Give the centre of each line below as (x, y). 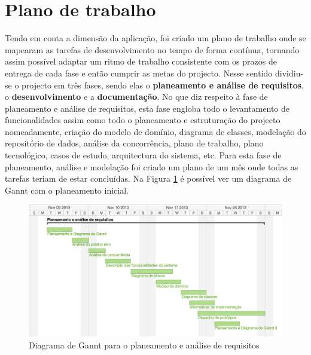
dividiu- (289, 73)
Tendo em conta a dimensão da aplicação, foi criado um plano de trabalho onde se (155, 38)
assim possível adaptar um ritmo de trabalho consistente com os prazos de (141, 61)
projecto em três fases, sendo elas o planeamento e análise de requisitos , (163, 85)
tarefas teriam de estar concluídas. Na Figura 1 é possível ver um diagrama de (148, 178)
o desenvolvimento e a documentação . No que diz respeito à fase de (136, 97)
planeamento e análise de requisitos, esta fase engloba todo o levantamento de (147, 108)
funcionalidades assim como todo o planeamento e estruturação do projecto (143, 120)
